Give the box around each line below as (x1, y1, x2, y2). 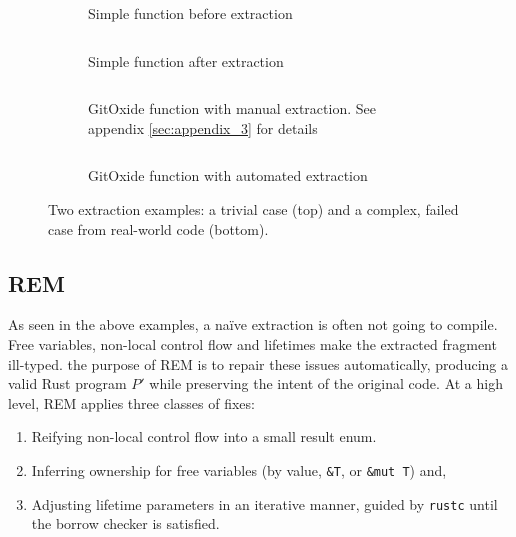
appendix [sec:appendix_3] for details (88, 117, 318, 138)
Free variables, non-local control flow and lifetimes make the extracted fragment (8, 333, 497, 354)
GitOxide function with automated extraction (88, 165, 368, 186)
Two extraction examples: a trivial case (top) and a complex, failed (48, 198, 459, 219)
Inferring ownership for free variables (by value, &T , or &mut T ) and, (31, 459, 447, 480)
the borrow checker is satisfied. (31, 513, 220, 534)
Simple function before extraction (88, 3, 293, 23)
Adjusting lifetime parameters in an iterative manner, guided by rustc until (31, 493, 498, 514)
